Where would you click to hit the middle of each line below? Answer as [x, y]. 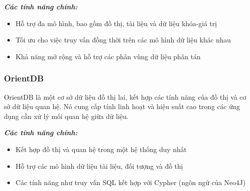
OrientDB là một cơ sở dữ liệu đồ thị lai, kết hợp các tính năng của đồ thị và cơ [125, 96]
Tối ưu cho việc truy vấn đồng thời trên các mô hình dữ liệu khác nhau [123, 40]
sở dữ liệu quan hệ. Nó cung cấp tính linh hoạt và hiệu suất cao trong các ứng [122, 106]
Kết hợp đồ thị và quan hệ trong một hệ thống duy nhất [101, 149]
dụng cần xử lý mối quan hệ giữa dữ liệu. [66, 116]
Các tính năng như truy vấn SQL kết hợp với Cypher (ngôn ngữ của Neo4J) [130, 182]
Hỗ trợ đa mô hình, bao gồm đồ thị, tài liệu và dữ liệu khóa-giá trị [116, 23]
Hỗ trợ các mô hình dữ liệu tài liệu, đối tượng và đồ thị [99, 166]
